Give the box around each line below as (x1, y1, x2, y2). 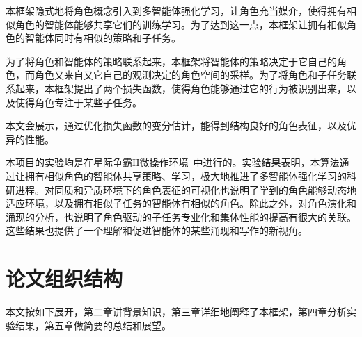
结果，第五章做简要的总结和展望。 (15, 318, 171, 332)
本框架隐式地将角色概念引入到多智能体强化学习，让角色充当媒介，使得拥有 (6, 3, 347, 17)
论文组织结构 (6, 264, 123, 293)
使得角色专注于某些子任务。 (15, 94, 142, 109)
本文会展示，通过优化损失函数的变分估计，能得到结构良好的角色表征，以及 (6, 118, 347, 133)
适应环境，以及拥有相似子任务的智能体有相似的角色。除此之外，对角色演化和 (6, 196, 356, 211)
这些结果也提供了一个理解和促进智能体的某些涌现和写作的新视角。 (6, 223, 308, 238)
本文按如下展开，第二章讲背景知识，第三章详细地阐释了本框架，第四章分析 (6, 304, 347, 319)
